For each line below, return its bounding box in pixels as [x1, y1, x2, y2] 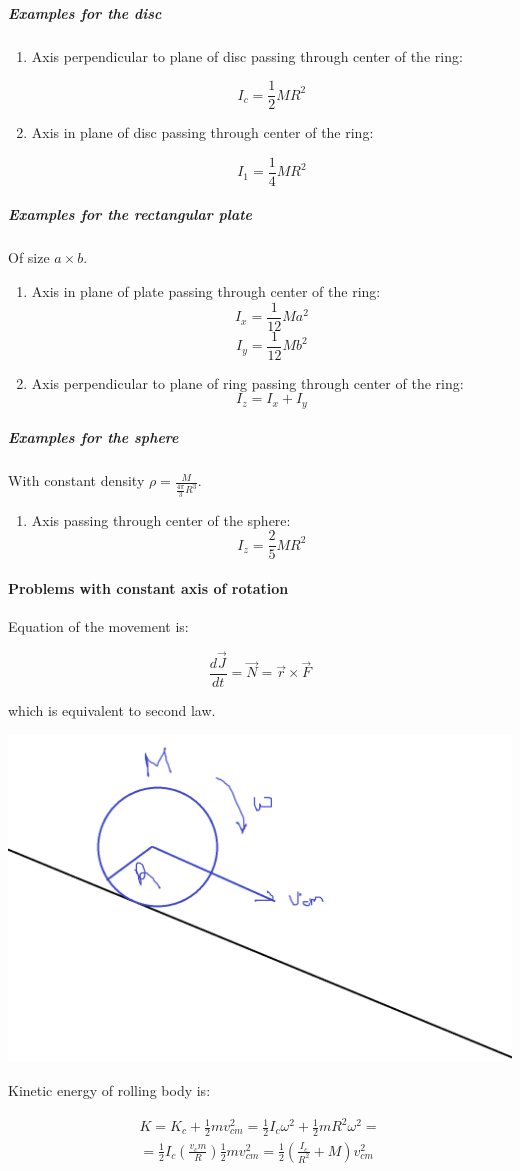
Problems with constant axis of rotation [8, 577, 289, 598]
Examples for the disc [8, 2, 162, 23]
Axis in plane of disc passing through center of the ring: [31, 122, 374, 143]
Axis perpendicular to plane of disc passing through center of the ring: [31, 45, 463, 66]
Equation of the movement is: [8, 616, 189, 637]
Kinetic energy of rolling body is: [8, 1079, 211, 1100]
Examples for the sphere [8, 427, 179, 448]
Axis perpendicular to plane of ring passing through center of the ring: [31, 372, 464, 393]
